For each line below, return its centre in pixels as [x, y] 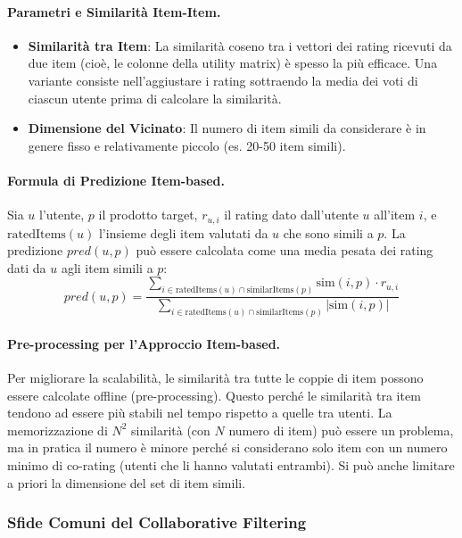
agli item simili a [107, 267]
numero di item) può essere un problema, [341, 430]
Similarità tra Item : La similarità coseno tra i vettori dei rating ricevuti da [240, 45]
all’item [395, 215]
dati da [27, 267]
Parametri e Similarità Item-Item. [114, 11]
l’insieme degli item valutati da [183, 232]
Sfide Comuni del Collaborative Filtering [157, 522]
